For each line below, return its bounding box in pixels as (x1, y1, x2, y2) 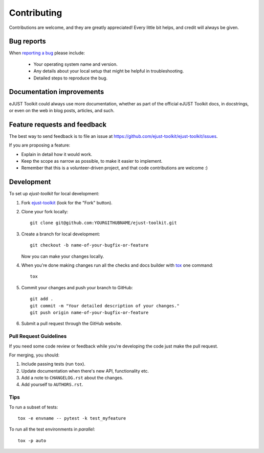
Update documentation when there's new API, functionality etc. (21, 368, 149, 374)
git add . (30, 296, 53, 302)
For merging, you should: (9, 352, 60, 358)
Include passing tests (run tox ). (21, 361, 86, 367)
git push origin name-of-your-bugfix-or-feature (30, 309, 149, 315)
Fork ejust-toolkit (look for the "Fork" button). (21, 200, 112, 205)
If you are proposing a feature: (9, 142, 70, 148)
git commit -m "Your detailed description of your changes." (30, 303, 179, 308)
